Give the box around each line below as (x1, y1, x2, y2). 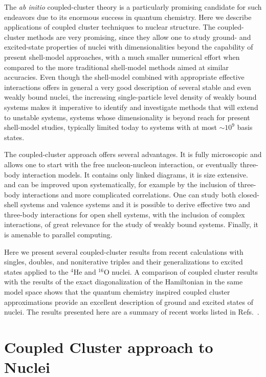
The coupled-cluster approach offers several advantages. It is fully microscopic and (4, 149, 262, 160)
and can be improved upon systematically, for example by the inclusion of (4, 179, 235, 190)
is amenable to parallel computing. (4, 229, 113, 240)
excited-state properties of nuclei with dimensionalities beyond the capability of (4, 41, 253, 52)
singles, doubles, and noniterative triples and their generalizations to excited (4, 256, 243, 267)
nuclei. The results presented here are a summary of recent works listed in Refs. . (4, 306, 259, 317)
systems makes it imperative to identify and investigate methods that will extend (4, 101, 258, 112)
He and (73, 266, 96, 277)
